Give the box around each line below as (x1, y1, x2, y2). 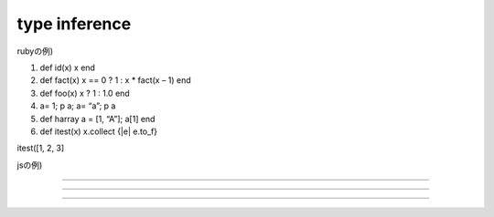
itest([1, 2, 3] (16, 142, 65, 154)
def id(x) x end (39, 62, 96, 73)
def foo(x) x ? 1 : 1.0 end (39, 88, 130, 98)
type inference (16, 14, 132, 34)
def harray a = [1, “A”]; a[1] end (39, 113, 156, 124)
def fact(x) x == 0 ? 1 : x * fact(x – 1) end (39, 75, 191, 86)
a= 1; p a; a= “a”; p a (39, 100, 116, 111)
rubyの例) (16, 46, 54, 57)
